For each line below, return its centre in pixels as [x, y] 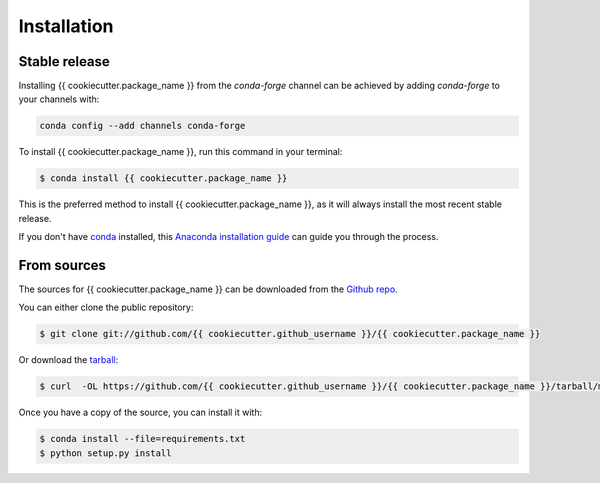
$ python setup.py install [105, 453]
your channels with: [59, 99]
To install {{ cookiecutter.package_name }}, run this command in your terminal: [180, 152]
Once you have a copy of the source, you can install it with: [140, 412]
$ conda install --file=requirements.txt [142, 439]
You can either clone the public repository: [106, 307]
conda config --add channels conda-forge [142, 126]
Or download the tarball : [68, 360]
